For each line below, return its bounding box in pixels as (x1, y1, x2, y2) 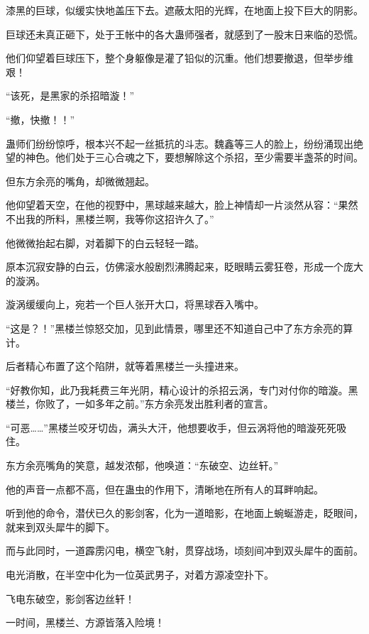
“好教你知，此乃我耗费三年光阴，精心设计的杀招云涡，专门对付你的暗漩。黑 (6, 382, 358, 397)
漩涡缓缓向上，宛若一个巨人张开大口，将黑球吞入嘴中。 (6, 297, 264, 312)
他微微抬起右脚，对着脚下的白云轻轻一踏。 (6, 235, 204, 250)
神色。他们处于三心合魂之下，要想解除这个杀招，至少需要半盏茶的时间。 (25, 150, 363, 165)
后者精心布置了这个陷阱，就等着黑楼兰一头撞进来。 (6, 359, 244, 373)
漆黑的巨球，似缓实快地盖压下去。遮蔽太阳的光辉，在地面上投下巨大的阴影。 (6, 3, 363, 17)
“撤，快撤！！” (6, 111, 75, 126)
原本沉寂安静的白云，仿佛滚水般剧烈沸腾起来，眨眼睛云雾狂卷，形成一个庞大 (6, 259, 363, 274)
